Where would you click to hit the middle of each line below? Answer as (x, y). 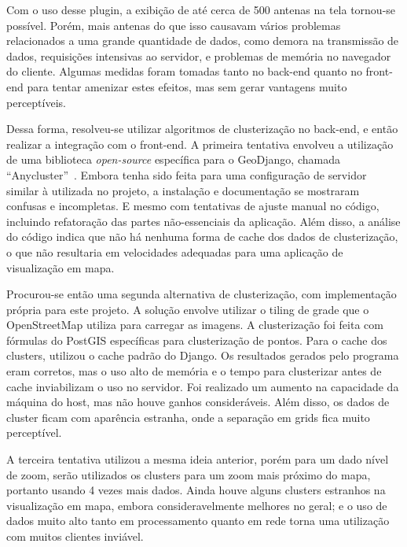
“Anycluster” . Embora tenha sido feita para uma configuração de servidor (187, 174)
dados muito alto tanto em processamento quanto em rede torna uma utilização (198, 521)
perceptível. (34, 432)
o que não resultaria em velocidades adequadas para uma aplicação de (175, 251)
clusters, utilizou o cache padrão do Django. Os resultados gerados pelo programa (203, 355)
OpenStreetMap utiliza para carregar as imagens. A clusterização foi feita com (195, 325)
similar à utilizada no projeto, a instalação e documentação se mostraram (183, 190)
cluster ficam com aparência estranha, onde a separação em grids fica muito (188, 417)
